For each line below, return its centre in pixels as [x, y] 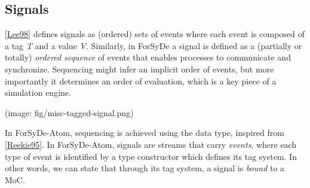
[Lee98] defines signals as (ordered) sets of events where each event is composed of [155, 34]
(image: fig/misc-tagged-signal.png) [69, 112]
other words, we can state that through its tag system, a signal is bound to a [145, 168]
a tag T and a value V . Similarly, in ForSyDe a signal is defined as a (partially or [154, 45]
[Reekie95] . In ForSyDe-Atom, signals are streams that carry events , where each [151, 144]
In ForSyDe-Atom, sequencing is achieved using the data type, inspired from [145, 133]
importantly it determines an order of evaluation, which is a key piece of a [141, 81]
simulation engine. [38, 93]
